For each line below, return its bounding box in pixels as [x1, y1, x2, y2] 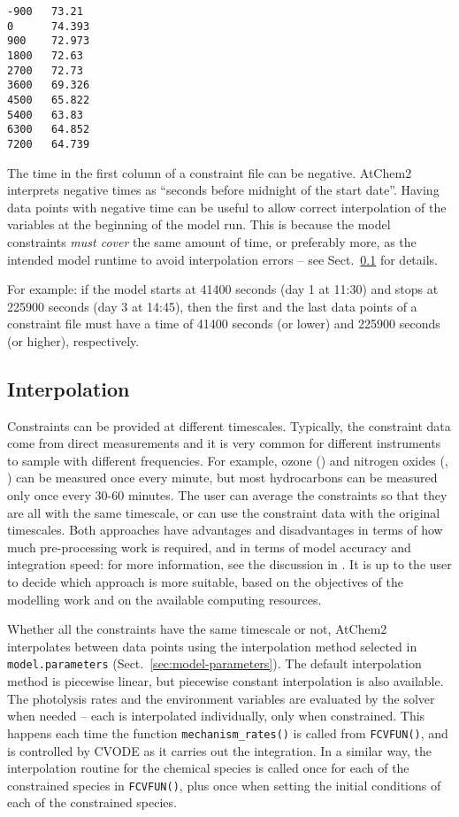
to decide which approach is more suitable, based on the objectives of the [7, 573, 403, 591]
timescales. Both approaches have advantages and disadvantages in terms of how [7, 520, 443, 539]
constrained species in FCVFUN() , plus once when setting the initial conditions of [7, 775, 441, 794]
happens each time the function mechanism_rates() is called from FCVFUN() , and [7, 723, 448, 742]
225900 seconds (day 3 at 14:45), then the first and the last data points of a [7, 297, 417, 315]
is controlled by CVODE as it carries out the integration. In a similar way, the [7, 741, 432, 759]
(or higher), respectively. [7, 331, 140, 350]
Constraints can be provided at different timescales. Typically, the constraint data [7, 416, 451, 435]
